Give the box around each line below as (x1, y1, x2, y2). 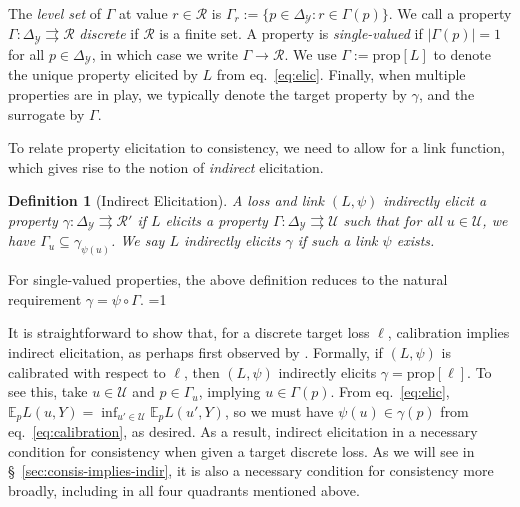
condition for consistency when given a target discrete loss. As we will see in (8, 440, 475, 461)
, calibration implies (387, 322, 510, 343)
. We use (284, 43, 337, 64)
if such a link (297, 230, 378, 251)
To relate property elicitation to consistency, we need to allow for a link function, (8, 137, 505, 158)
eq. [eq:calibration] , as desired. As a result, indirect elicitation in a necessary (8, 421, 478, 442)
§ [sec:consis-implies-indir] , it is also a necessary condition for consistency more (8, 460, 494, 481)
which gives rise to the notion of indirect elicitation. (8, 156, 324, 177)
